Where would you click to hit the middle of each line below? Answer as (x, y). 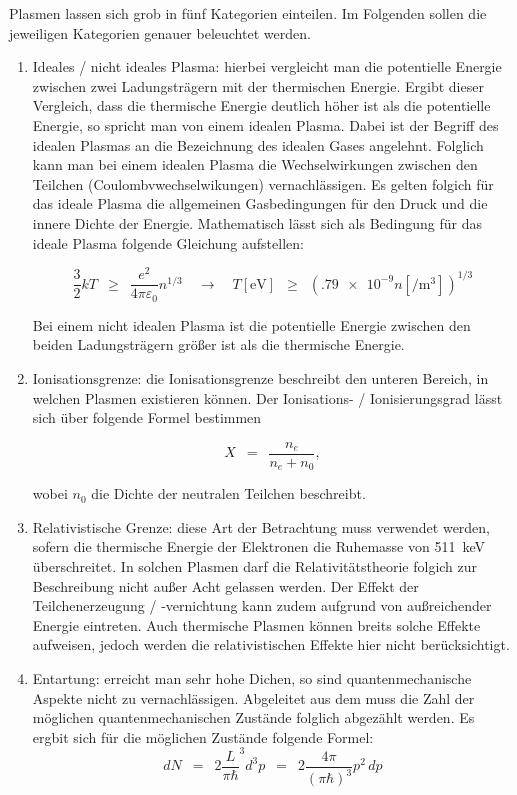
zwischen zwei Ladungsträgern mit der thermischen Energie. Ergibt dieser (258, 85)
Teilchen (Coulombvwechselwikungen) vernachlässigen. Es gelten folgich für (263, 183)
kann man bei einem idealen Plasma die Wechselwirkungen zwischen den (255, 164)
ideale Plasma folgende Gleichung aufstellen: (168, 242)
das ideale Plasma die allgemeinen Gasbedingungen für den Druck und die (260, 203)
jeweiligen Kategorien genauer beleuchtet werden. (160, 32)
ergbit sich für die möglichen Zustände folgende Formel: (203, 736)
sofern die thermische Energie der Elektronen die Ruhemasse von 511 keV (258, 546)
